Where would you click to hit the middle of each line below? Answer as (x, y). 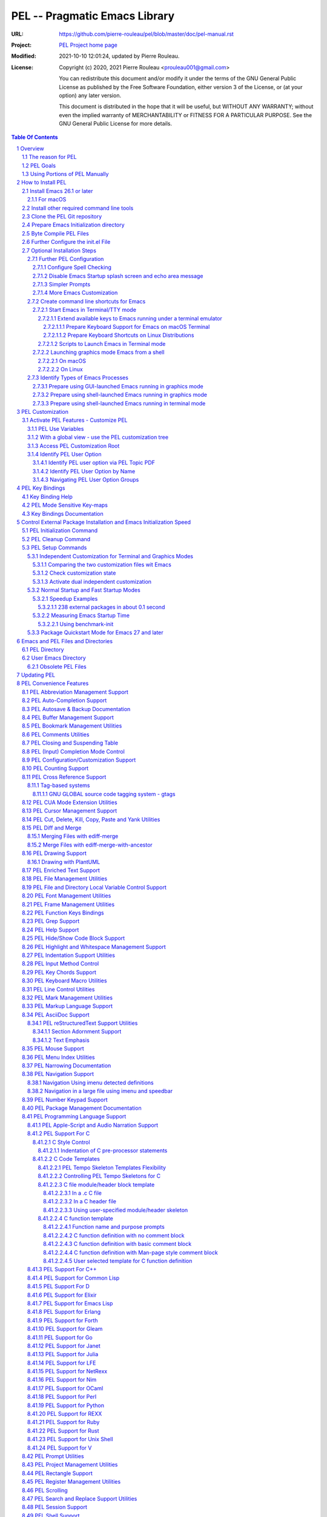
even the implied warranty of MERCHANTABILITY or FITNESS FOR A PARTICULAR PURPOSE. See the (185, 115)
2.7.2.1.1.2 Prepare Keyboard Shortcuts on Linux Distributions (119, 335)
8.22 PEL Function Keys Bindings (63, 913)
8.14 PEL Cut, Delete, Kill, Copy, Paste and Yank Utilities (91, 819)
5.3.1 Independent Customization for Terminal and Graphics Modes (111, 556)
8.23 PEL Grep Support (51, 921)
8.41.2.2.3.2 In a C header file (80, 1201)
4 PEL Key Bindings (41, 488)
